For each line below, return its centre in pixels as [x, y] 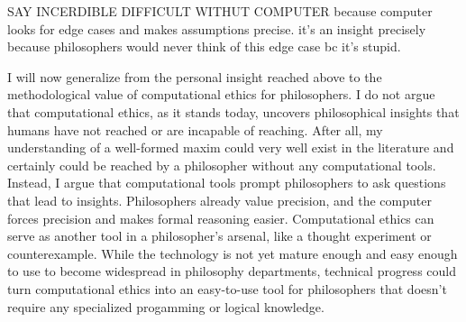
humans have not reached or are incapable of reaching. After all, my [195, 129]
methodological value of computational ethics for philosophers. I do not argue [221, 94]
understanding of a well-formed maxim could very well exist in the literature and [231, 147]
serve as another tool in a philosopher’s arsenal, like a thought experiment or [219, 236]
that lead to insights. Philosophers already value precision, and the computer [219, 200]
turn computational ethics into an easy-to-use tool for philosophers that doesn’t [227, 288]
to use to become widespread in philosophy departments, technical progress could [232, 271]
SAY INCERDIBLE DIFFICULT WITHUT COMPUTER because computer [220, 11]
